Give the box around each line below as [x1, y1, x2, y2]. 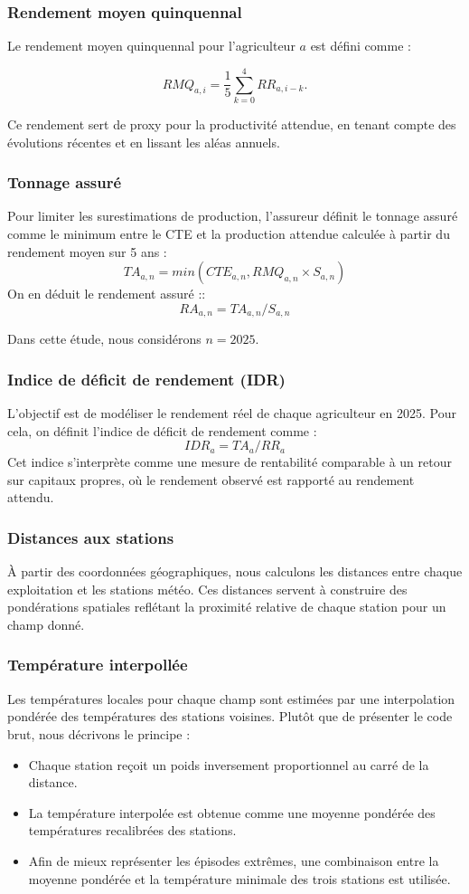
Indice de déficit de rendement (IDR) [7, 367, 286, 390]
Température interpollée [7, 653, 188, 676]
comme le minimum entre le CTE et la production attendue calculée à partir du [7, 223, 450, 243]
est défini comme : [310, 36, 411, 55]
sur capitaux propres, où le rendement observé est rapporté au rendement [7, 470, 415, 489]
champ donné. [7, 614, 85, 633]
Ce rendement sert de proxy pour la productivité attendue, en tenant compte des [7, 114, 456, 133]
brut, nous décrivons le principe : [7, 724, 191, 743]
